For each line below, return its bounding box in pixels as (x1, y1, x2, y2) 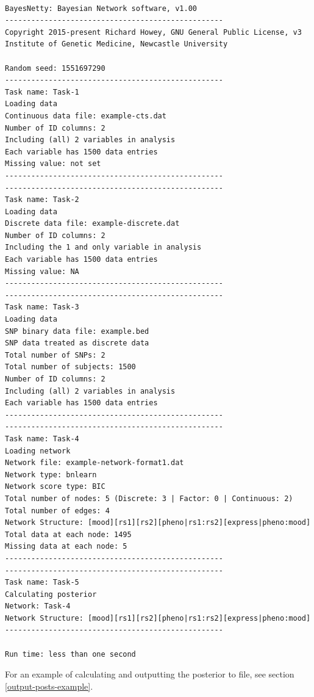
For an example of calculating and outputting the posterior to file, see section (5, 668, 294, 681)
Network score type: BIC (5, 482, 105, 491)
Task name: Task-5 (5, 578, 79, 587)
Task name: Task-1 (5, 87, 79, 96)
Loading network (5, 446, 71, 455)
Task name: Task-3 (5, 303, 79, 312)
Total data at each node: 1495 (5, 530, 132, 539)
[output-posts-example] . (5, 679, 93, 692)
